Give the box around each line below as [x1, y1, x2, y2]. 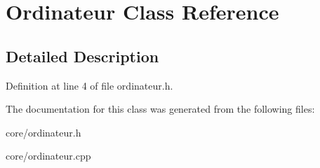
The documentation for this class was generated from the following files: [6, 101, 315, 116]
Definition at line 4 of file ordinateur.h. [6, 78, 173, 92]
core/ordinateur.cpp [6, 148, 91, 163]
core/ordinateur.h [6, 125, 81, 139]
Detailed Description [6, 45, 159, 66]
